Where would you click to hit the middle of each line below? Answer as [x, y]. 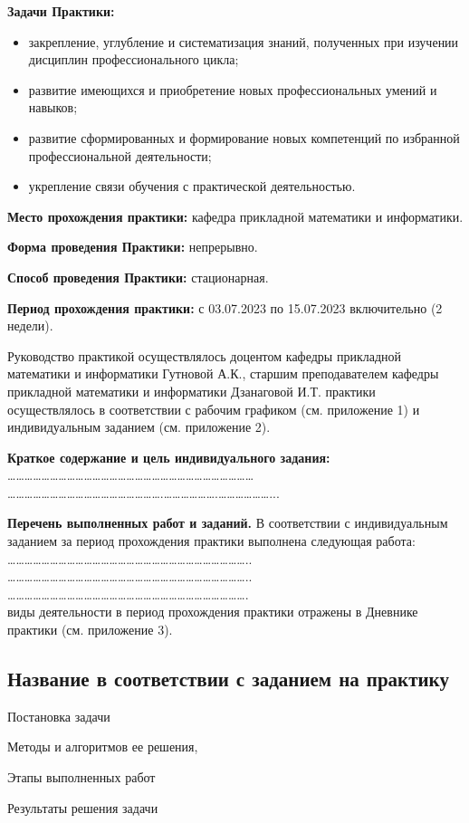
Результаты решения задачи [83, 807]
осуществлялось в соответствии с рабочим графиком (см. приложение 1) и [214, 409]
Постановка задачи [59, 716]
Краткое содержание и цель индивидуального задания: [169, 457]
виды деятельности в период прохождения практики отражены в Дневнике [213, 612]
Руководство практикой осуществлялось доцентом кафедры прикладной [204, 355]
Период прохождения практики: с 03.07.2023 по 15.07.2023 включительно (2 [225, 307]
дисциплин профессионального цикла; [134, 59]
